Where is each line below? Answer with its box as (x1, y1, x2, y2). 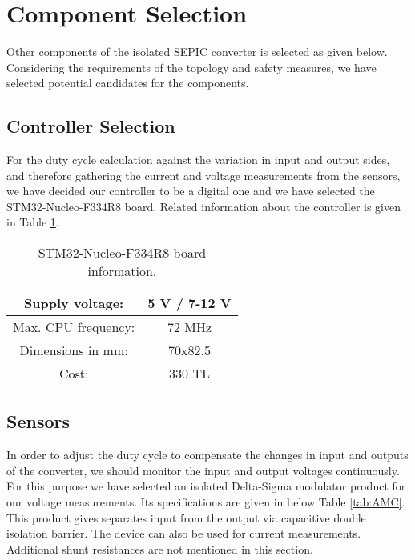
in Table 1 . (6, 214, 59, 230)
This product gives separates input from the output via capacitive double (6, 509, 366, 526)
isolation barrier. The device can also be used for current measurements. (6, 525, 361, 542)
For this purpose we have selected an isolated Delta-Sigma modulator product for (6, 478, 406, 494)
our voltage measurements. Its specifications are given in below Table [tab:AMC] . (6, 494, 405, 510)
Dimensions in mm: (19, 341, 128, 360)
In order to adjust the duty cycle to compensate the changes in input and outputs (6, 446, 409, 463)
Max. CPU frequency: (13, 318, 135, 337)
